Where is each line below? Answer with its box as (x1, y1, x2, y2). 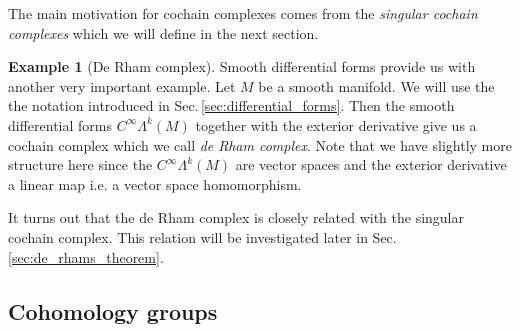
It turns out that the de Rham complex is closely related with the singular (8, 207, 464, 228)
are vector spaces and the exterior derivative (235, 154, 507, 175)
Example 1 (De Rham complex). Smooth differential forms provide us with (8, 56, 476, 77)
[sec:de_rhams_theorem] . (8, 246, 164, 267)
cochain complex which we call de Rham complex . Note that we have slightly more (8, 134, 512, 155)
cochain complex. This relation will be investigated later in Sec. (8, 226, 397, 247)
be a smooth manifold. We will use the (258, 75, 495, 96)
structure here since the (8, 154, 153, 175)
